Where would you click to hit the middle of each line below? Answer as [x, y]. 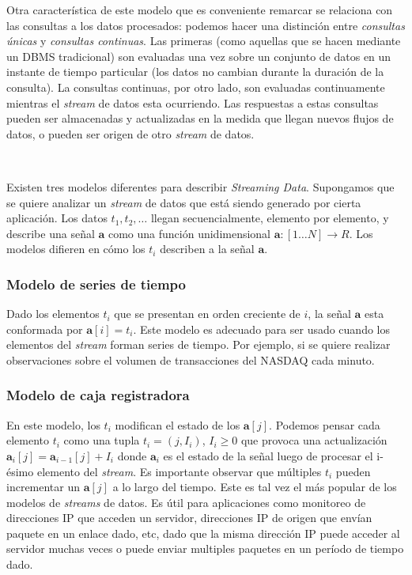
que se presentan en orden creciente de [207, 314]
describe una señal [51, 233]
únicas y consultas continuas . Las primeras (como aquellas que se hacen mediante [204, 41]
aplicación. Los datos [57, 218]
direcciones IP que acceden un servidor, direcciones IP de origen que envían [189, 518]
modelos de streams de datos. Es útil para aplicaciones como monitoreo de [186, 502]
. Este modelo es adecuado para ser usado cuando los [262, 329]
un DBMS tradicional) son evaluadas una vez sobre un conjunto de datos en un [199, 56]
